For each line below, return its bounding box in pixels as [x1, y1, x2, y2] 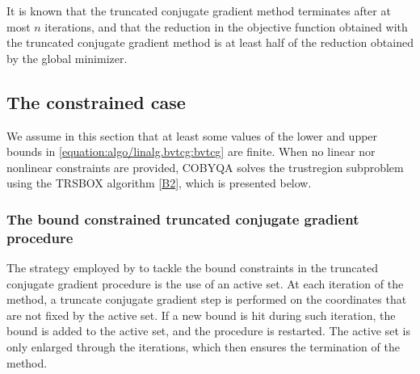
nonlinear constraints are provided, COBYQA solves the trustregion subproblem [6, 158, 404, 175]
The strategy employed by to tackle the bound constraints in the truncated [6, 259, 379, 276]
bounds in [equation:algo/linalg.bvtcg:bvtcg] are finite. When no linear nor [6, 143, 376, 160]
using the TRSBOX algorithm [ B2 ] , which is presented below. [6, 174, 312, 191]
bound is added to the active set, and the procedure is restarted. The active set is [6, 322, 410, 339]
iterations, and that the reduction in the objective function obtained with [44, 18, 408, 35]
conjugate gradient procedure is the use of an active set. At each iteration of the [6, 275, 404, 292]
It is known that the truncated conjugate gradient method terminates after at [6, 2, 391, 19]
